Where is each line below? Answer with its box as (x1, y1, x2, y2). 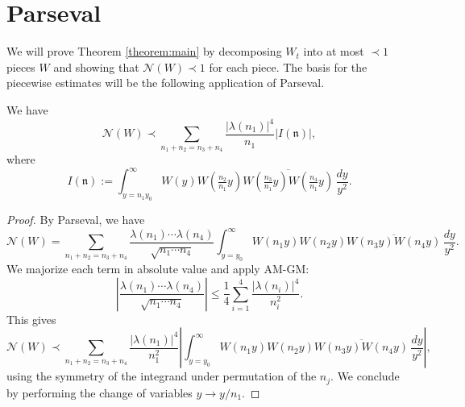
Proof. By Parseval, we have (6, 211, 145, 228)
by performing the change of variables (6, 384, 193, 401)
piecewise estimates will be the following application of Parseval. (6, 74, 325, 91)
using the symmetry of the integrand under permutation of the (6, 368, 317, 384)
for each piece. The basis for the (209, 58, 367, 75)
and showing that (53, 58, 139, 75)
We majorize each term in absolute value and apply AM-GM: (6, 260, 309, 276)
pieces (6, 58, 35, 75)
